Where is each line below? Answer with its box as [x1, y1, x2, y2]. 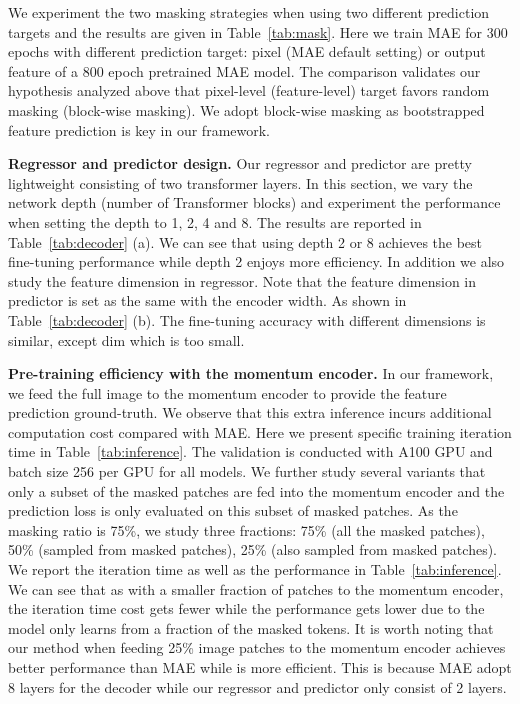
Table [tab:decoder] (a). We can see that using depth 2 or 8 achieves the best [8, 231, 483, 252]
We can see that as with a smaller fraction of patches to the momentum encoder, [8, 578, 504, 599]
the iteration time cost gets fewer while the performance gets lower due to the [8, 598, 485, 619]
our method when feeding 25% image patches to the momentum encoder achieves [8, 637, 506, 658]
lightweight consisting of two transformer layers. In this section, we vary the [8, 172, 473, 193]
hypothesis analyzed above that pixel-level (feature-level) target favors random [8, 80, 490, 101]
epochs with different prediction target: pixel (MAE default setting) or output [8, 41, 486, 62]
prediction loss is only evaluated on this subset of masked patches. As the [8, 500, 458, 521]
